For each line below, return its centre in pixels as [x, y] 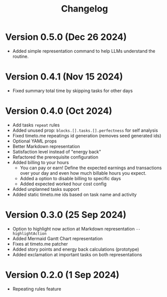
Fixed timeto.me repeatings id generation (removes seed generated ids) [87, 135]
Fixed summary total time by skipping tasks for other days [73, 91]
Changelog [85, 9]
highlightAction [29, 234]
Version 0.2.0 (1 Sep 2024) [62, 275]
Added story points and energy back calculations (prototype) [76, 249]
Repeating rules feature [37, 289]
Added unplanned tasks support [46, 189]
